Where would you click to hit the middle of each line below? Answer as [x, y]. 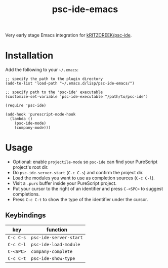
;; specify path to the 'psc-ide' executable [54, 92]
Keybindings [26, 216]
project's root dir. [31, 167]
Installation [29, 55]
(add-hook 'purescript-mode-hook [40, 114]
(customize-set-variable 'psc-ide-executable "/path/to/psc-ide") [77, 97]
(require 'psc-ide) [26, 106]
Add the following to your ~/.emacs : [42, 70]
